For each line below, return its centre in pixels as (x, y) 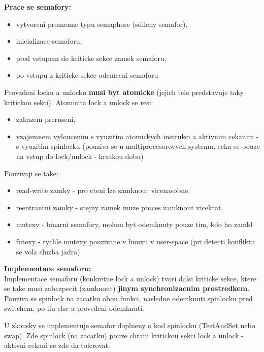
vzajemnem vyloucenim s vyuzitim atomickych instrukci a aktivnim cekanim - (137, 136)
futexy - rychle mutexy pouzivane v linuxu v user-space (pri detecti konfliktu (136, 241)
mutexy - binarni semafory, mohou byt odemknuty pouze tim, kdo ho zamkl (134, 224)
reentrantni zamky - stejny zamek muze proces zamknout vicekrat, (120, 207)
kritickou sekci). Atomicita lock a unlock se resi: (79, 102)
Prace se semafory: (38, 7)
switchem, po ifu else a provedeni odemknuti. (74, 308)
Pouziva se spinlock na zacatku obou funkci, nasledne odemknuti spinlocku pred (128, 298)
